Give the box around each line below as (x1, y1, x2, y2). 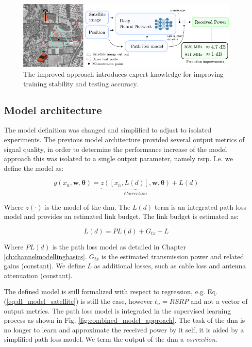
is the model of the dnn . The (45, 201, 131, 212)
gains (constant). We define (4, 261, 85, 271)
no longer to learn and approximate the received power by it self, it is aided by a (4, 324, 244, 334)
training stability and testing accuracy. (23, 78, 138, 88)
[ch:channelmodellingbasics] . (4, 251, 87, 261)
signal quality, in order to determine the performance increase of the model (4, 144, 227, 154)
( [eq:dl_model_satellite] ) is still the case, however (4, 296, 152, 306)
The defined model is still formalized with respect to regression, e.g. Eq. (4, 286, 218, 297)
